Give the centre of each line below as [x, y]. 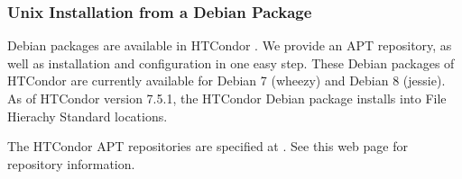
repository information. [71, 163]
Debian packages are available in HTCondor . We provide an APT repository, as [230, 45]
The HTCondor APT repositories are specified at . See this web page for [208, 146]
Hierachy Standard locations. [88, 116]
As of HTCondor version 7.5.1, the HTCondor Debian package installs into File [227, 98]
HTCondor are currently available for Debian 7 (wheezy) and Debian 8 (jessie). [226, 81]
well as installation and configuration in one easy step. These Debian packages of [231, 63]
